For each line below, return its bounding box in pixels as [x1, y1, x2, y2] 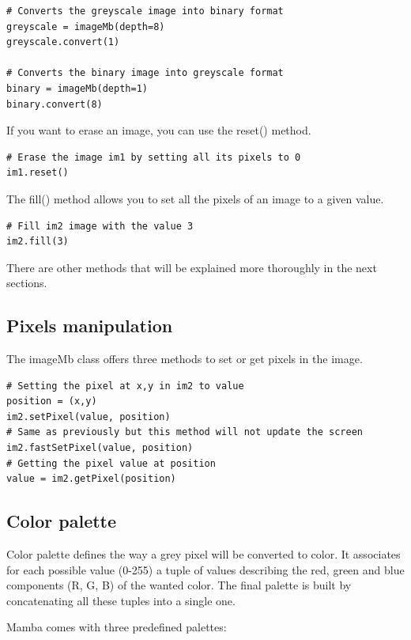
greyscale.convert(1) [6, 36, 120, 48]
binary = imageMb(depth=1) [6, 82, 148, 94]
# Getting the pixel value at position [6, 457, 216, 469]
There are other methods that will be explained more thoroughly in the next [6, 259, 377, 275]
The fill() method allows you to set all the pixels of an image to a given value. [6, 190, 384, 206]
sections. [6, 275, 47, 291]
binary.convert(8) [6, 98, 103, 110]
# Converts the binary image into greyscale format [6, 67, 284, 79]
